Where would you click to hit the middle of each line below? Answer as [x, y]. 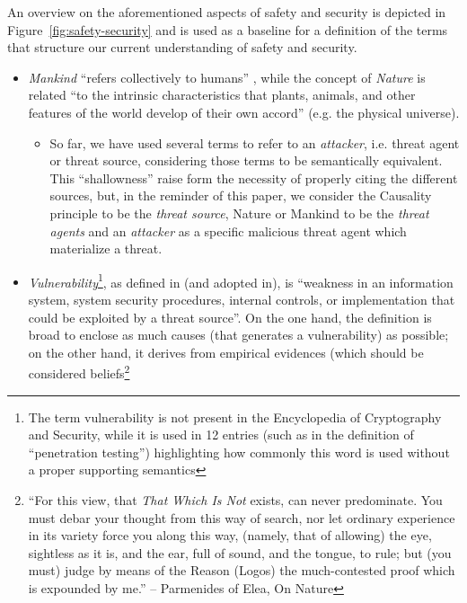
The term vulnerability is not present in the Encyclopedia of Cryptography [235, 417]
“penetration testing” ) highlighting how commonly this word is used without [239, 452]
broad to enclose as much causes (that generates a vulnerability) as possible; [238, 335]
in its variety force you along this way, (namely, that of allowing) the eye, [230, 535]
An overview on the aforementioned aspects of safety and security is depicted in [227, 12]
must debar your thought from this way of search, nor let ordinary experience [242, 517]
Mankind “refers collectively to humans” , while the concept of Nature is [227, 77]
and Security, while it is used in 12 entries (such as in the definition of [221, 435]
